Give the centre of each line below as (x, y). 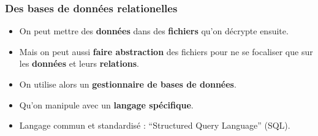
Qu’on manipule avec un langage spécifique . (106, 104)
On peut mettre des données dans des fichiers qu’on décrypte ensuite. (154, 31)
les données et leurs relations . (79, 63)
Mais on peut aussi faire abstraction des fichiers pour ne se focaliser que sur (166, 51)
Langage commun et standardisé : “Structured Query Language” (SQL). (155, 125)
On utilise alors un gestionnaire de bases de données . (128, 84)
